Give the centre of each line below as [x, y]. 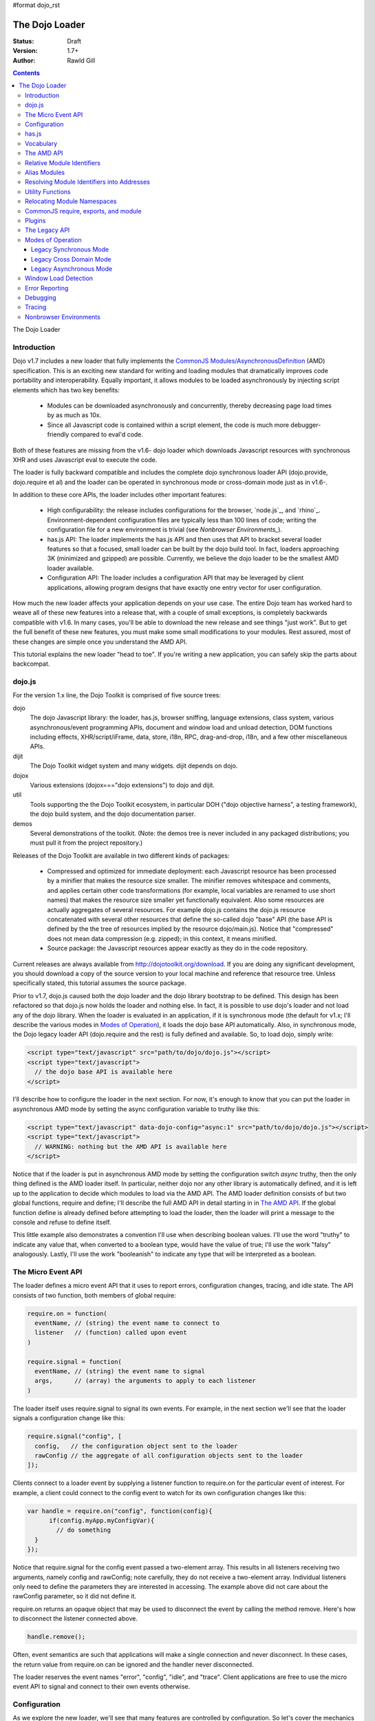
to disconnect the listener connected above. [75, 1618]
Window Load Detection [59, 278]
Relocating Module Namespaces [71, 201]
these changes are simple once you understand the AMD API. [100, 642]
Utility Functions [48, 191]
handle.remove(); [56, 1637]
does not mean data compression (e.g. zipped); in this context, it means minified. [162, 938]
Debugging [41, 298]
